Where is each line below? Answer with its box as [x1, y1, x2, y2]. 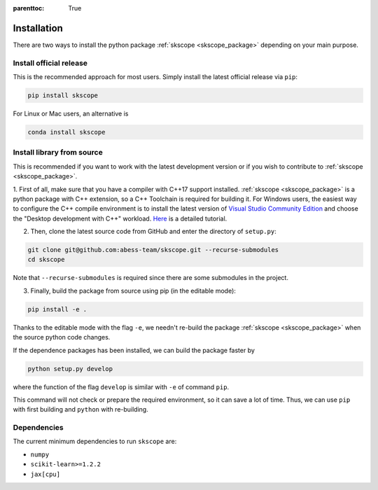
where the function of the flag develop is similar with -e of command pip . [13, 382, 230, 391]
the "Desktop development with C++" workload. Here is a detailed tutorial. [13, 214, 227, 223]
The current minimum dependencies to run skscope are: [13, 437, 177, 446]
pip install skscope [27, 92, 98, 99]
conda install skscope [27, 128, 106, 136]
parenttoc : [13, 4, 45, 12]
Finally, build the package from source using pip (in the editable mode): [30, 286, 236, 295]
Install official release [13, 58, 87, 68]
